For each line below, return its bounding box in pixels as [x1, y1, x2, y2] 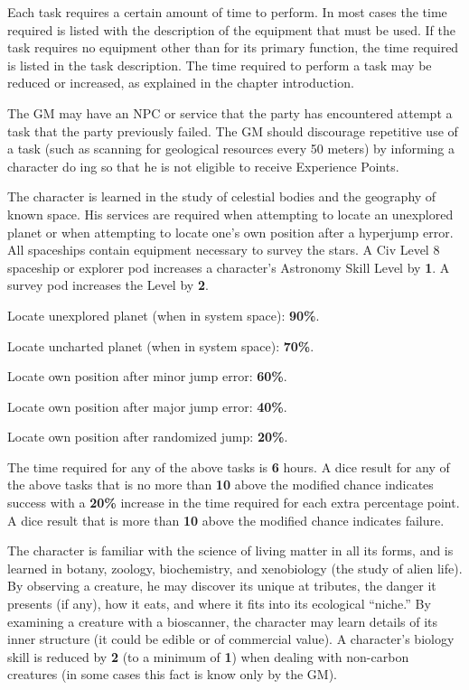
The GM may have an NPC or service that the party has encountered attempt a [7, 103, 453, 122]
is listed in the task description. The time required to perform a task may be [7, 55, 432, 74]
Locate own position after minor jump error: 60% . [7, 367, 287, 386]
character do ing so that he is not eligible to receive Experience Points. [7, 156, 399, 175]
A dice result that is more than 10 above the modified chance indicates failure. [7, 510, 445, 529]
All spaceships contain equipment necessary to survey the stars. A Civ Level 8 [7, 240, 440, 259]
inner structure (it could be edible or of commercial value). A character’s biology [7, 629, 455, 648]
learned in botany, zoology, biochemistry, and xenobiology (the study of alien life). [7, 558, 463, 577]
